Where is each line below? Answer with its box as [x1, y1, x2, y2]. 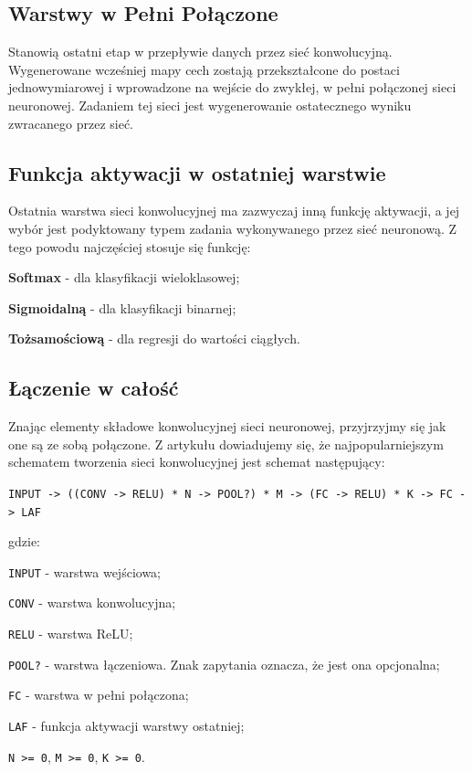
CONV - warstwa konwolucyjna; [8, 593, 176, 612]
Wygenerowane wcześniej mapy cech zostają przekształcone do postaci [8, 59, 400, 79]
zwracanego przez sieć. [8, 113, 134, 132]
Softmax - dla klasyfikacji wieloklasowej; [8, 268, 240, 287]
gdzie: [8, 532, 40, 551]
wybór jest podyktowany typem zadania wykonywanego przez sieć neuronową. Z [8, 218, 457, 238]
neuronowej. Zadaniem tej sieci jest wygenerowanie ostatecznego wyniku [8, 95, 412, 114]
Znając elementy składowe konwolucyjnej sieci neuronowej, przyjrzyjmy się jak [8, 417, 446, 436]
